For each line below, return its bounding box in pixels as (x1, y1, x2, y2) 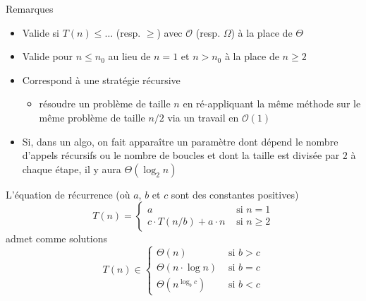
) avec (157, 25, 183, 40)
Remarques (6, 1, 54, 16)
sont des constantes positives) (171, 187, 299, 201)
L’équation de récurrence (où (6, 187, 130, 201)
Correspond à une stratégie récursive (22, 72, 181, 87)
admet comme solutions (6, 231, 108, 246)
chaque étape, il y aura (22, 161, 121, 176)
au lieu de (108, 49, 151, 64)
